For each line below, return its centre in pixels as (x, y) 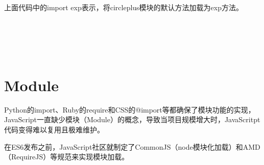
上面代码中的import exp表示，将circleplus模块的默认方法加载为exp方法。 (124, 7)
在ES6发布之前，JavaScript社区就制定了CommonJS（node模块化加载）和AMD (132, 146)
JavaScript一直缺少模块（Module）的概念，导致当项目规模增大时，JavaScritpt (132, 119)
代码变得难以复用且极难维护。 (54, 129)
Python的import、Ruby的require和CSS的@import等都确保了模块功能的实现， (130, 109)
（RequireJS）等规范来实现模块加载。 (67, 157)
